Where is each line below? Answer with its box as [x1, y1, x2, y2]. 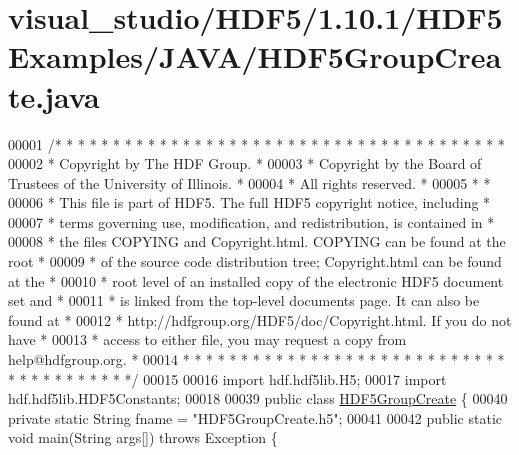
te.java [8, 75, 100, 116]
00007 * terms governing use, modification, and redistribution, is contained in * [8, 211, 495, 232]
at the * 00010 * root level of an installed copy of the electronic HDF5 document [8, 270, 504, 291]
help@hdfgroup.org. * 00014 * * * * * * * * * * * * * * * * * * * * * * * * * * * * [8, 349, 505, 370]
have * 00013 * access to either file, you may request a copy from [8, 329, 407, 350]
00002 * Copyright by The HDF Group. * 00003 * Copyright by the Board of [8, 153, 482, 174]
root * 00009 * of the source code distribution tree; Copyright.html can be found [8, 251, 502, 272]
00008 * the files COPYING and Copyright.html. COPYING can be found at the [8, 231, 506, 252]
